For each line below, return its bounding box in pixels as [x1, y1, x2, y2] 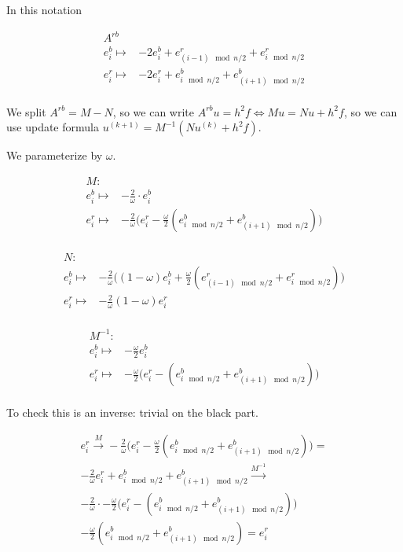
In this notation [6, 2, 82, 17]
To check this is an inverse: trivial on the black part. [6, 404, 258, 421]
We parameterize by [6, 147, 103, 164]
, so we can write [112, 103, 194, 120]
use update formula [6, 119, 99, 135]
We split [6, 103, 46, 120]
